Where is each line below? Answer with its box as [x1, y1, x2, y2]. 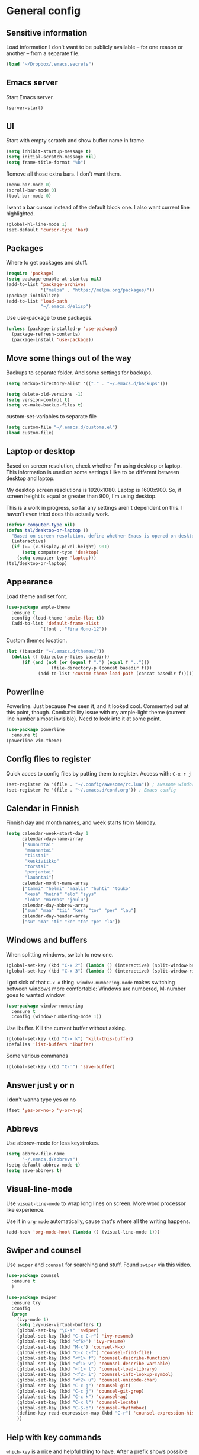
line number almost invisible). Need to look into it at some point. [6, 715, 162, 722]
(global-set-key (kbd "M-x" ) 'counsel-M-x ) [17, 1344, 126, 1350]
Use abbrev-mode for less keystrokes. [6, 1139, 99, 1146]
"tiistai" [24, 853, 49, 859]
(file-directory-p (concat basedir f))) [51, 665, 152, 671]
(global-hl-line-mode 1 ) [6, 221, 68, 227]
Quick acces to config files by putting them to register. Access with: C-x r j [6, 770, 191, 777]
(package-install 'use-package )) [11, 337, 94, 343]
